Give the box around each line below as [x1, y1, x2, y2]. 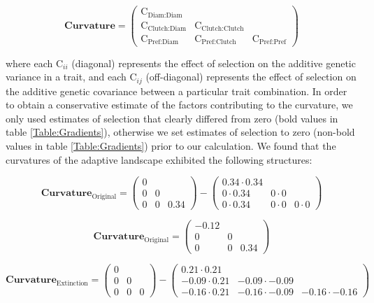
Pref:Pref [259, 38, 287, 46]
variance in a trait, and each [6, 69, 127, 84]
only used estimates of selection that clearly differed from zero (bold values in [6, 111, 338, 125]
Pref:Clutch [201, 38, 236, 46]
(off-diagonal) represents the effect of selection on [145, 69, 357, 84]
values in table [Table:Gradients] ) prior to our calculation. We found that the [6, 138, 336, 153]
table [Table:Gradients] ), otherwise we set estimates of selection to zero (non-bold [6, 125, 355, 139]
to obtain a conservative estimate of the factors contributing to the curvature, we [6, 97, 353, 112]
